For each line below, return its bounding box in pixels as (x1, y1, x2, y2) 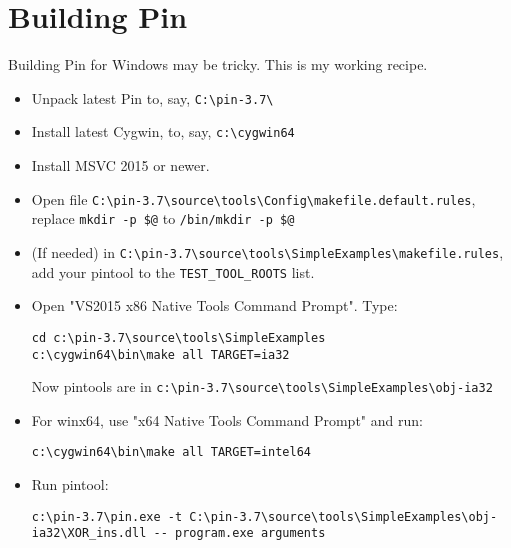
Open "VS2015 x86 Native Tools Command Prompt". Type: (31, 295, 398, 316)
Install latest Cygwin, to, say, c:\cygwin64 (31, 121, 295, 142)
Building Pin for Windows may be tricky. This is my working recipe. (8, 54, 428, 75)
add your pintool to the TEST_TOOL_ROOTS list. (31, 261, 315, 282)
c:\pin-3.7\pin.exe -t (31, 509, 183, 524)
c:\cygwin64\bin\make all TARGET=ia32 (31, 347, 290, 362)
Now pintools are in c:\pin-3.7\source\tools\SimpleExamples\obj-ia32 (31, 376, 493, 397)
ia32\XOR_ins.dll (31, 526, 147, 541)
